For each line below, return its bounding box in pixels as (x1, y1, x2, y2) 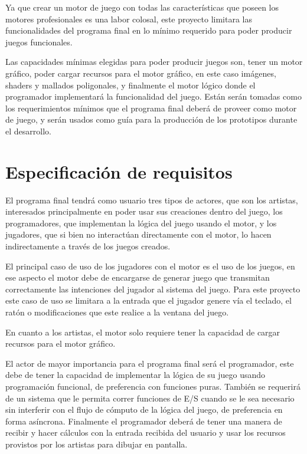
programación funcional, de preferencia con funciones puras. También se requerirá (5, 380, 301, 392)
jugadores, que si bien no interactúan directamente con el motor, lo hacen (5, 228, 272, 241)
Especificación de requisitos (5, 159, 233, 183)
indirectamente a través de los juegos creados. (5, 240, 171, 252)
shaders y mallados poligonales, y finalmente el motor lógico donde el (5, 78, 256, 91)
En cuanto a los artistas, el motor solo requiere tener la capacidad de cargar (5, 325, 280, 338)
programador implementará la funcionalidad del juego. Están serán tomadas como (5, 90, 302, 103)
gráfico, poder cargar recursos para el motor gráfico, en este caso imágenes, (5, 67, 276, 79)
